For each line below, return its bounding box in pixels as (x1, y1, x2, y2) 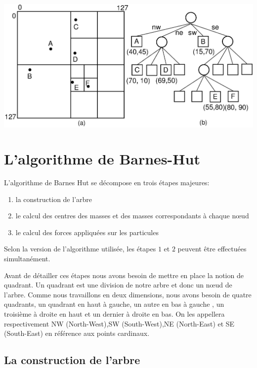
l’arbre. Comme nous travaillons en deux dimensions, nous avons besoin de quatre (4, 289, 252, 299)
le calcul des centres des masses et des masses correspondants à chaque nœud (15, 210, 249, 221)
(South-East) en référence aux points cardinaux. (4, 328, 150, 338)
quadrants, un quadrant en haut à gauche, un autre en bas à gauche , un (4, 299, 224, 309)
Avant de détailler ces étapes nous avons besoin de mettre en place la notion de (4, 270, 244, 280)
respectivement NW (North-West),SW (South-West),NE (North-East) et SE (4, 318, 235, 328)
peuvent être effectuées (177, 244, 247, 254)
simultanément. (4, 253, 50, 263)
